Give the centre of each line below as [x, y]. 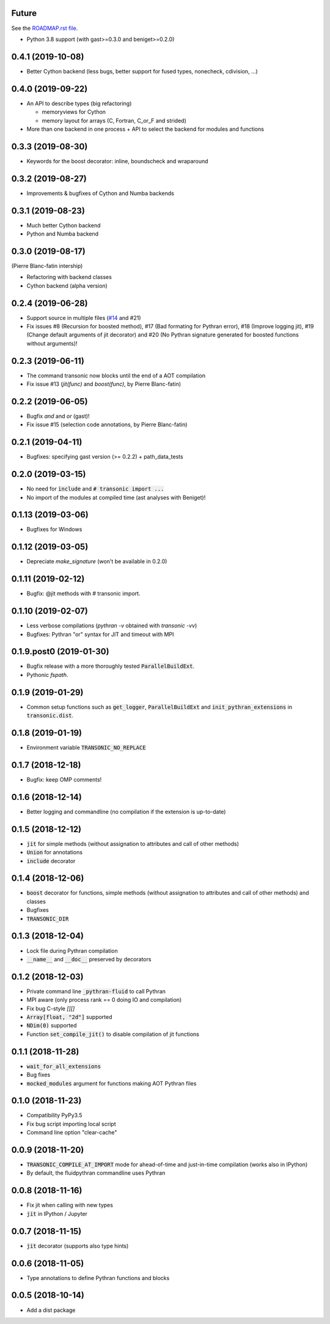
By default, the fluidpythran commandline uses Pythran [96, 1173]
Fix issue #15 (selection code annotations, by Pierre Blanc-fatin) [107, 424]
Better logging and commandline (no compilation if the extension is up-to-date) [126, 812]
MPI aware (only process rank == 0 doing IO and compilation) [104, 1000]
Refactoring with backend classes [69, 277]
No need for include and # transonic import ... [95, 489]
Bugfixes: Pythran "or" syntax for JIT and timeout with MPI [100, 634]
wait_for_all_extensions [64, 1066]
